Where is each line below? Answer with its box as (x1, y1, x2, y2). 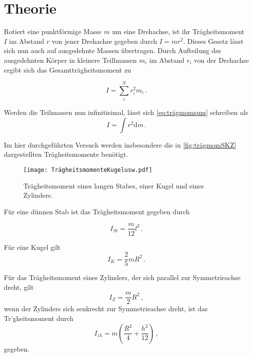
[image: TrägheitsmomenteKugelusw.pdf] (23, 167, 152, 173)
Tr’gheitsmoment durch (4, 313, 73, 323)
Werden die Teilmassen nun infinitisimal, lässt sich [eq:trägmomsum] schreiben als (4, 107, 248, 117)
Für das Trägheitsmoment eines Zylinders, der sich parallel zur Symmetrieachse (4, 272, 241, 282)
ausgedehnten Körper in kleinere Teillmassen (4, 55, 137, 65)
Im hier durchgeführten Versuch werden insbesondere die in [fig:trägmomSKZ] (4, 139, 236, 150)
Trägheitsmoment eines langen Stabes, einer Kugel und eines (23, 180, 204, 190)
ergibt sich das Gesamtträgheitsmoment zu (4, 64, 131, 75)
